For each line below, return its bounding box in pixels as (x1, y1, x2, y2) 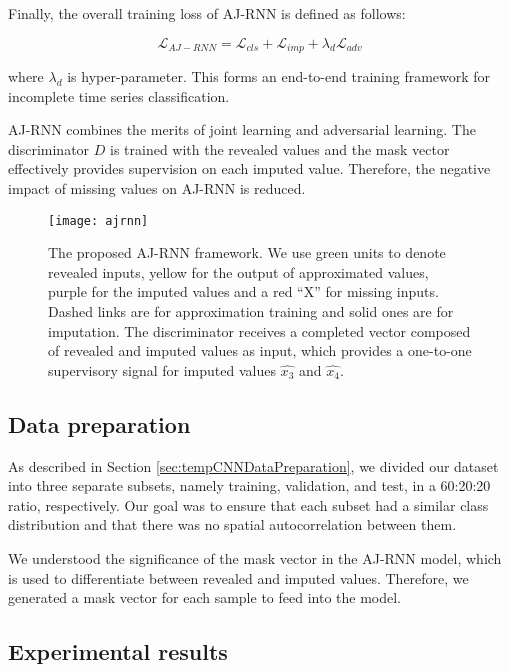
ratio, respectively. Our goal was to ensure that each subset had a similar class (8, 494, 489, 515)
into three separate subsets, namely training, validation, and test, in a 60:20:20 (8, 475, 491, 496)
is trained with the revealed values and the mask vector (109, 138, 450, 159)
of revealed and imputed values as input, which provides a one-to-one (48, 340, 472, 361)
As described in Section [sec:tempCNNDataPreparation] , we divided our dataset (8, 455, 499, 476)
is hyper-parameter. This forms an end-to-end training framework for (67, 66, 491, 87)
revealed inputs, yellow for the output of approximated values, (48, 261, 429, 282)
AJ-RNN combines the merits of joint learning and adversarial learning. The (8, 119, 476, 140)
